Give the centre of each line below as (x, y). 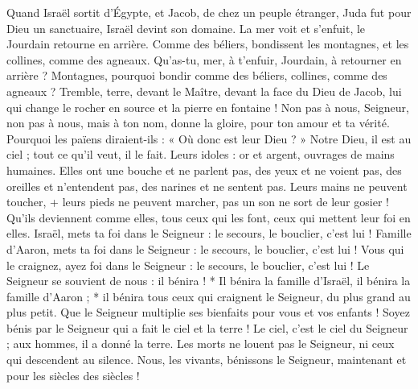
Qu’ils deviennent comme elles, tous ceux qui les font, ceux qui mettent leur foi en (209, 217)
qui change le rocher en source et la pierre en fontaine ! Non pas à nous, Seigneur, (208, 107)
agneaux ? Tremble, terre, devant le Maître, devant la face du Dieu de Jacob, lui (204, 91)
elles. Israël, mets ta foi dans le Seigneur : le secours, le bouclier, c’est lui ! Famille (209, 233)
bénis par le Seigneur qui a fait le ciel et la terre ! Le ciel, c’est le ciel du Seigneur (207, 327)
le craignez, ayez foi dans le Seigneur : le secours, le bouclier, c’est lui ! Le (188, 265)
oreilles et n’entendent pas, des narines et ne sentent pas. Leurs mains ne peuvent (207, 186)
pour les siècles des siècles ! (73, 375)
